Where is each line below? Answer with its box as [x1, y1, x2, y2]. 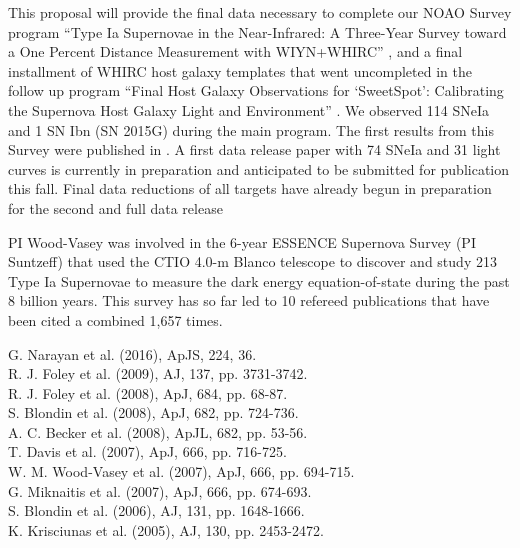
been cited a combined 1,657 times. [8, 309, 223, 330]
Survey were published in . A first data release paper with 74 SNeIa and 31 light [8, 139, 501, 160]
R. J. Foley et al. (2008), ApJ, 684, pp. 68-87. [8, 382, 288, 403]
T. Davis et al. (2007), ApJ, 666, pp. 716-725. [8, 441, 287, 462]
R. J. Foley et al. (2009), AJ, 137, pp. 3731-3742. [8, 363, 308, 384]
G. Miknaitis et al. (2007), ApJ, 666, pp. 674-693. [8, 480, 312, 501]
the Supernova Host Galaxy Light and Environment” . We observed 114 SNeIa [8, 99, 490, 120]
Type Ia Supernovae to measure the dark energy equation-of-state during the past [8, 270, 510, 291]
